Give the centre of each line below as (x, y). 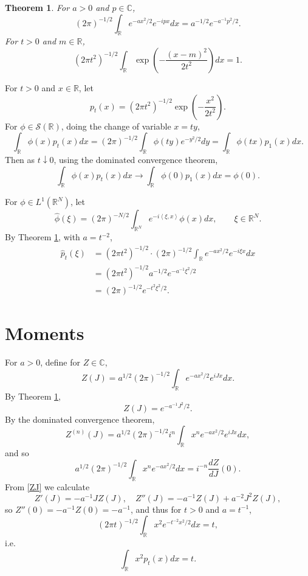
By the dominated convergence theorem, (80, 419)
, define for (60, 362)
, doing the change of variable (116, 126)
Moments (45, 333)
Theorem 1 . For (37, 7)
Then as (20, 159)
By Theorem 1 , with (43, 237)
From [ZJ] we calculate (47, 486)
